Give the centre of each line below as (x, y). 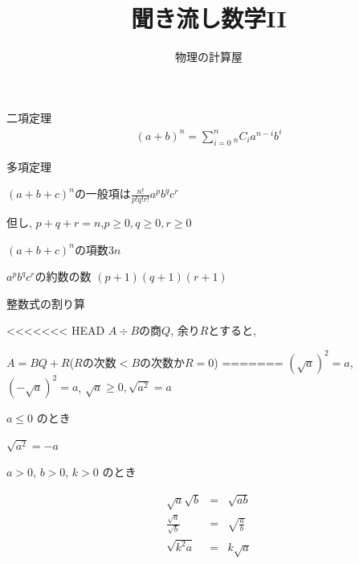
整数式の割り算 (46, 303)
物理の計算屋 (209, 57)
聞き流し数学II (209, 18)
